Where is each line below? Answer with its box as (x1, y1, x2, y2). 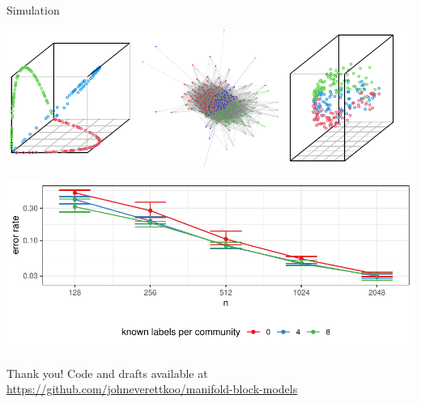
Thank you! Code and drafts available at (6, 364, 208, 381)
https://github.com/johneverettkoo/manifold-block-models (6, 380, 298, 397)
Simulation (6, 2, 60, 18)
